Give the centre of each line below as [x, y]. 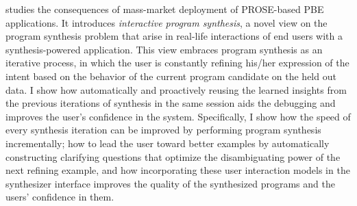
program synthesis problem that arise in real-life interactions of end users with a [174, 36]
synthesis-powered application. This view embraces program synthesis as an [164, 49]
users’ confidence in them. [60, 197]
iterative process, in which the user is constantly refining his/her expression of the [177, 63]
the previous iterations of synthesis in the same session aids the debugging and [171, 103]
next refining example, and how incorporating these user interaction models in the [178, 170]
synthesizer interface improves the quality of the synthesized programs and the [170, 183]
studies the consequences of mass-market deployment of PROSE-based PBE [165, 9]
